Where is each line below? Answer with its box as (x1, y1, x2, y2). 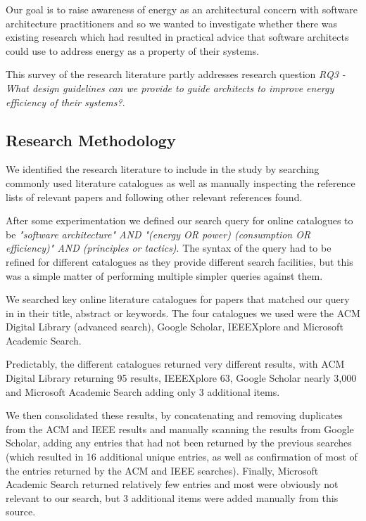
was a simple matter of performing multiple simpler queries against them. (6, 268, 323, 283)
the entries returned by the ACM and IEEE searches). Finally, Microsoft (6, 463, 319, 477)
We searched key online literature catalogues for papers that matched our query (6, 292, 350, 307)
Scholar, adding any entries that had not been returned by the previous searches (6, 435, 352, 450)
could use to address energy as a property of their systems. (6, 43, 260, 58)
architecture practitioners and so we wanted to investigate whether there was (6, 15, 338, 30)
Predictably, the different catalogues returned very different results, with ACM (6, 356, 345, 371)
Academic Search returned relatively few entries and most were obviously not (6, 477, 339, 491)
